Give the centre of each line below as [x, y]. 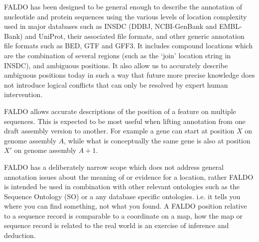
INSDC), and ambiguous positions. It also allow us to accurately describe [116, 65]
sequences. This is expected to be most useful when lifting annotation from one [125, 121]
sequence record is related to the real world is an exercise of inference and [117, 225]
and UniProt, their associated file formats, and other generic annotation [135, 36]
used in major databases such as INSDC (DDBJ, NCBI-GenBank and [111, 26]
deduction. [20, 235]
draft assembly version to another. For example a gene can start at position [119, 131]
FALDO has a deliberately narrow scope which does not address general [114, 167]
